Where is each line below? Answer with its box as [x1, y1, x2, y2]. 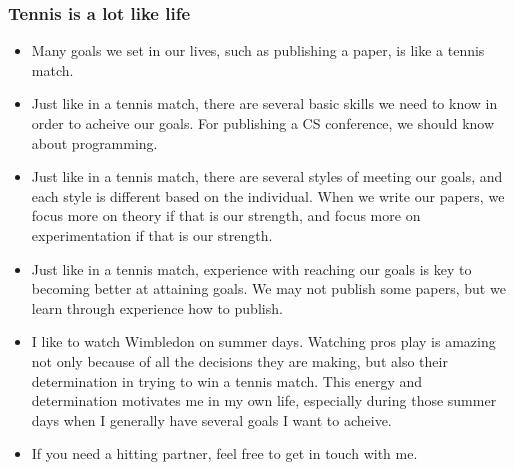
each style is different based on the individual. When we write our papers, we [31, 185, 505, 206]
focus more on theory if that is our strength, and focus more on [31, 205, 421, 226]
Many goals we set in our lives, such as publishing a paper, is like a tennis [31, 40, 485, 61]
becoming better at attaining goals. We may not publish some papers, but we [31, 278, 506, 299]
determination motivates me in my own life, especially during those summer [31, 390, 497, 411]
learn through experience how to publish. [31, 297, 283, 318]
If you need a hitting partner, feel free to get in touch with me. [31, 443, 418, 464]
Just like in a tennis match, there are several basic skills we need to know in [31, 93, 498, 114]
